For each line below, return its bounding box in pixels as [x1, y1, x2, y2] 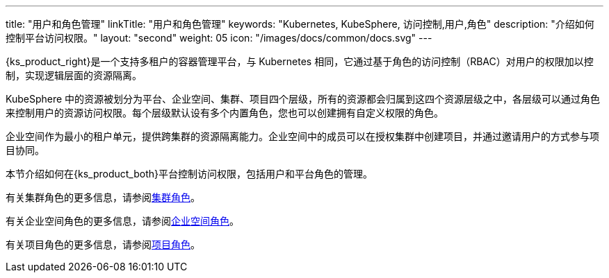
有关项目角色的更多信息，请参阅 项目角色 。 [6, 238, 200, 250]
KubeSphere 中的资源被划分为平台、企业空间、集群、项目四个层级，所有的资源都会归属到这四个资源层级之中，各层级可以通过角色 [6, 93, 601, 105]
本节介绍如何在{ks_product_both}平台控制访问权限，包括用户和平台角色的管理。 [6, 168, 373, 180]
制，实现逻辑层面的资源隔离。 [6, 69, 142, 81]
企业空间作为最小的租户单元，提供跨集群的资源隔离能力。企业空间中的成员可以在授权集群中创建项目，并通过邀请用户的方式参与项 [6, 130, 599, 142]
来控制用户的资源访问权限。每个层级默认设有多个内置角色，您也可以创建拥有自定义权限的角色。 [6, 107, 444, 119]
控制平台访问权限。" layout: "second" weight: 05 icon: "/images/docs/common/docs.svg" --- [6, 32, 432, 44]
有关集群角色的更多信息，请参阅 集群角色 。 [6, 191, 200, 203]
